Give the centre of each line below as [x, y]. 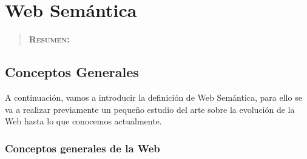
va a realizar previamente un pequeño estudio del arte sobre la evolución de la [150, 109]
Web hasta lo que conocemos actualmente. [83, 121]
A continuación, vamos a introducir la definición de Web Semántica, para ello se [153, 97]
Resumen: [49, 39]
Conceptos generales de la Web [83, 148]
